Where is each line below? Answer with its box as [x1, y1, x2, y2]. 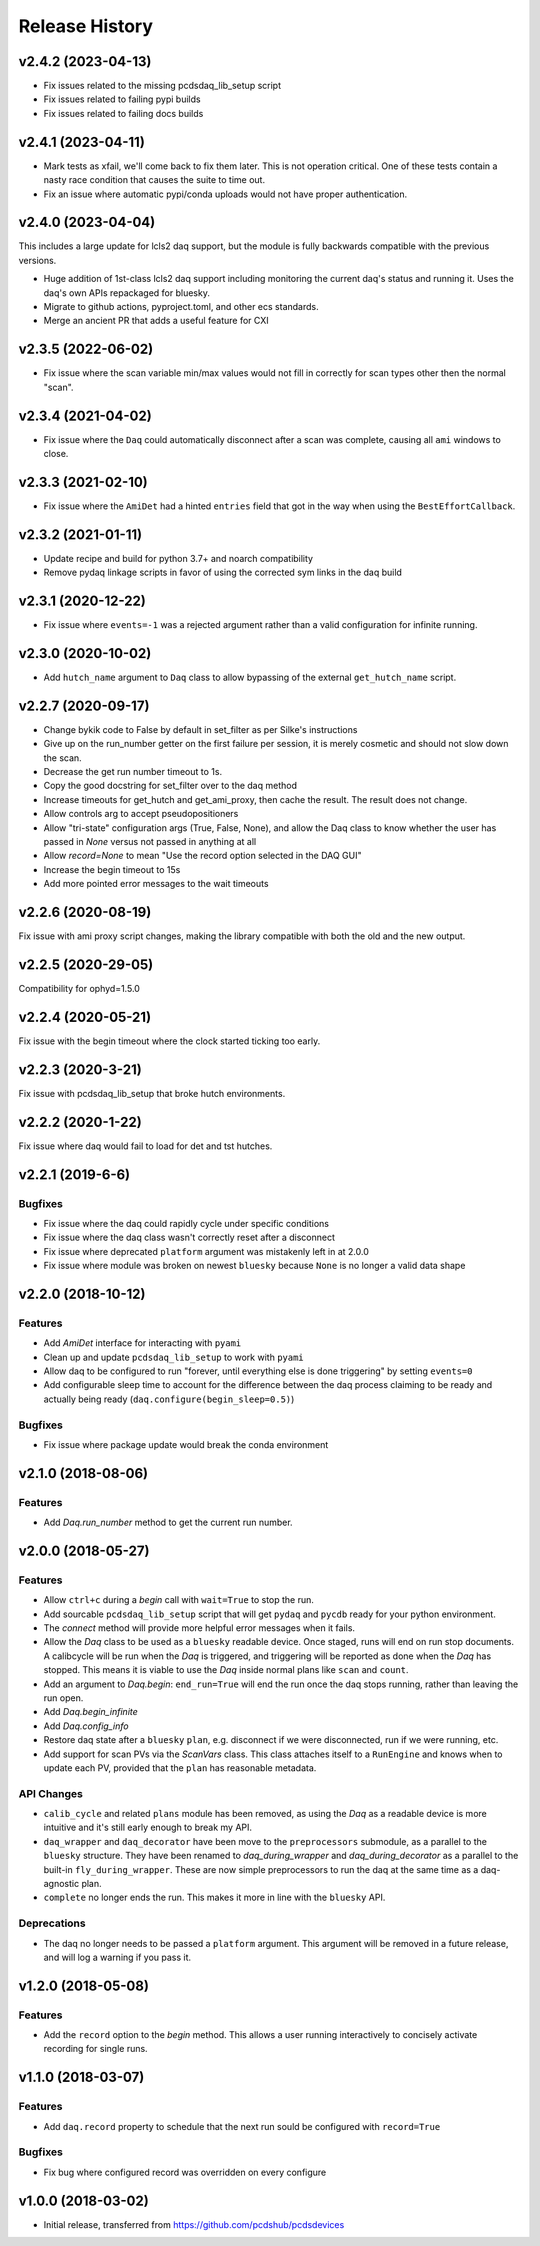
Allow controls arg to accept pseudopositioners [43, 808, 239, 820]
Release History [18, 15, 154, 37]
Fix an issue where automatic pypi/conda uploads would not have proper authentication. [43, 188, 408, 200]
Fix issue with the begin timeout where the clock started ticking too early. [18, 1035, 321, 1047]
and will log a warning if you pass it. [43, 1951, 192, 1963]
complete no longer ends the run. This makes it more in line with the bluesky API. [43, 1891, 386, 1904]
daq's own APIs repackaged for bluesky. [43, 286, 210, 299]
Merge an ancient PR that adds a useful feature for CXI [43, 315, 269, 327]
